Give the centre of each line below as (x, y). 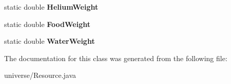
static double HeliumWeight (51, 7)
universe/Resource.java (40, 75)
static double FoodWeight (47, 24)
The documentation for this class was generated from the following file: (116, 58)
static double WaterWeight (50, 41)
